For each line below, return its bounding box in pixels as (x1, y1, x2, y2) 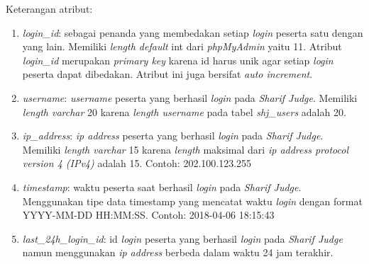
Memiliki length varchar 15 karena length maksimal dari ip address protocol (22, 142, 348, 156)
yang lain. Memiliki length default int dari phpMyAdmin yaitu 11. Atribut (22, 39, 342, 54)
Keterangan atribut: (6, 1, 93, 16)
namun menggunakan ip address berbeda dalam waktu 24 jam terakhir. (22, 245, 334, 260)
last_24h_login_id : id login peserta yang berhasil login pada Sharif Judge (22, 231, 343, 246)
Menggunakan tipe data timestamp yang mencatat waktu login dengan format (22, 193, 363, 208)
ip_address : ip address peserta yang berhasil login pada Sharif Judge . (22, 128, 324, 143)
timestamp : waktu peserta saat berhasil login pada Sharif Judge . (22, 179, 302, 194)
